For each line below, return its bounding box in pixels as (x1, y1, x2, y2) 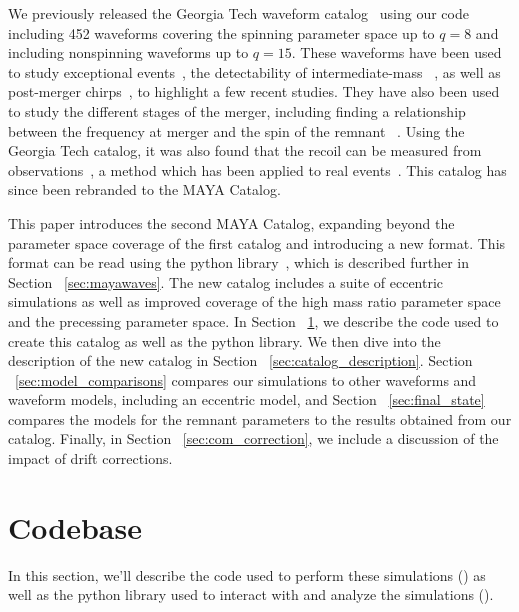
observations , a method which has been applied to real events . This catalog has (8, 159, 507, 180)
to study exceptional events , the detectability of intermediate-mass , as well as (8, 61, 501, 82)
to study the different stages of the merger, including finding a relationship (8, 100, 466, 121)
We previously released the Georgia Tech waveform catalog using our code (8, 3, 469, 23)
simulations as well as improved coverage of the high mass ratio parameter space (8, 291, 501, 312)
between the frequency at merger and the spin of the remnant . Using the (8, 120, 465, 141)
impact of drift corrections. (8, 448, 173, 469)
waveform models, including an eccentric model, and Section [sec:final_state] (8, 389, 485, 410)
